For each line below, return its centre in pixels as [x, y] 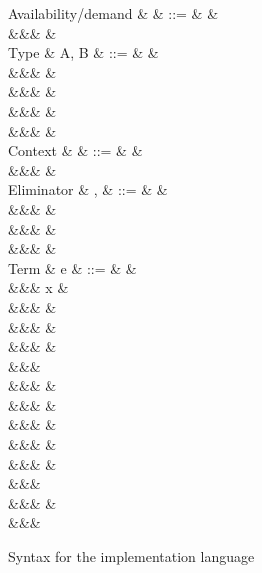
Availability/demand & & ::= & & [113, 13]
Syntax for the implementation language [131, 556]
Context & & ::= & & [75, 150]
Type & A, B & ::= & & [83, 52]
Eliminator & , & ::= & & [88, 189]
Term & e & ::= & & [72, 267]
